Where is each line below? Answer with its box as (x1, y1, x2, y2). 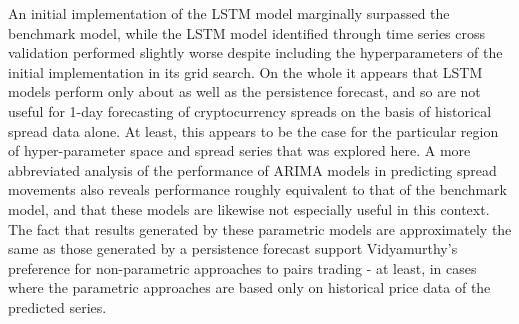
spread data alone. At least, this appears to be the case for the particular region (8, 120, 499, 141)
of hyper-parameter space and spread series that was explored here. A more (8, 140, 471, 161)
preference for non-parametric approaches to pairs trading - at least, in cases (8, 257, 477, 278)
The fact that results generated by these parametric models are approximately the (8, 218, 512, 239)
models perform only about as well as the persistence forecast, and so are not (8, 81, 481, 102)
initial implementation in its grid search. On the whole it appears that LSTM (8, 61, 483, 82)
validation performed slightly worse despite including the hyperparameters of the (8, 42, 503, 63)
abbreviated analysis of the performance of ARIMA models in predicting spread (8, 159, 497, 180)
